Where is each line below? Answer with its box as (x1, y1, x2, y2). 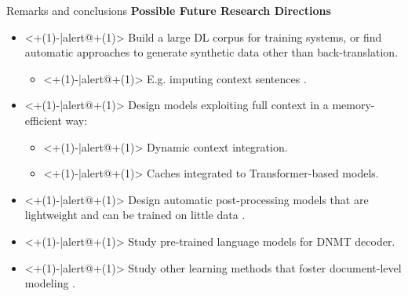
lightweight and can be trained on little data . (24, 206, 246, 223)
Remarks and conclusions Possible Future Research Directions (6, 2, 331, 18)
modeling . (24, 275, 75, 291)
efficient (24, 111, 62, 128)
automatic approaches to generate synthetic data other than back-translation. (24, 44, 399, 60)
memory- (332, 97, 375, 113)
